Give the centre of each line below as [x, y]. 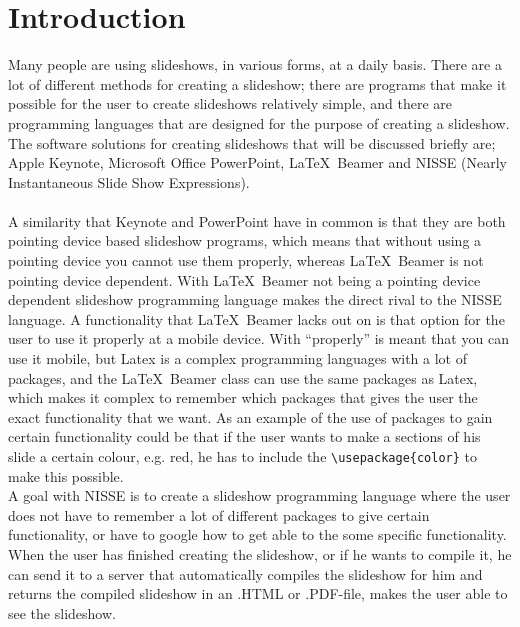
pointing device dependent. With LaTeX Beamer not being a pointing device [244, 279]
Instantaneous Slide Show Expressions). [129, 181]
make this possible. [66, 475]
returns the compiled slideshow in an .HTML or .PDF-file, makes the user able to [258, 593]
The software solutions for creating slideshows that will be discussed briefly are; [252, 142]
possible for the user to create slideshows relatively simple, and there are [230, 103]
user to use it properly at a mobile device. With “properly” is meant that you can [258, 338]
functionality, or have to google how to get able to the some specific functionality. [257, 534]
